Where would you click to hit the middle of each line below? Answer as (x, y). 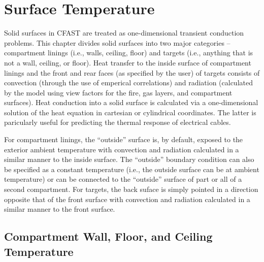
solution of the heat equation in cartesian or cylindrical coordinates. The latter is (130, 112)
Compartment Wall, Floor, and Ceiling (108, 236)
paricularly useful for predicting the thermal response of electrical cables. (118, 122)
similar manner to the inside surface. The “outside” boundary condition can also (129, 159)
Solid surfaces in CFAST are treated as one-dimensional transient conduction (124, 33)
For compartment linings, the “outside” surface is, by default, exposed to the (124, 139)
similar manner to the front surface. (60, 209)
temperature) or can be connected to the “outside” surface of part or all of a (123, 179)
